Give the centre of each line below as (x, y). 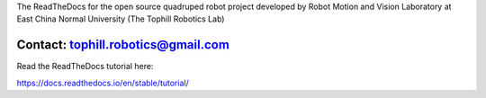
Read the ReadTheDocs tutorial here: (85, 67)
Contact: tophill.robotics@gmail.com (123, 45)
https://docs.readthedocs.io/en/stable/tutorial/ (103, 83)
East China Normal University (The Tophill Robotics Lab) (121, 19)
